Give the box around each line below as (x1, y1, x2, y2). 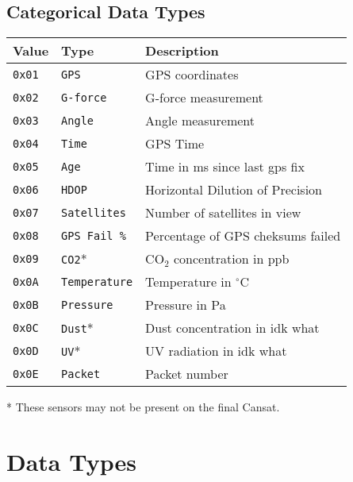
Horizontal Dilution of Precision (145, 180, 322, 199)
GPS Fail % (61, 229, 126, 242)
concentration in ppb (173, 249, 290, 268)
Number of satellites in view (145, 203, 301, 222)
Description (145, 41, 219, 60)
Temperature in (145, 272, 232, 291)
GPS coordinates (145, 65, 239, 84)
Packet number (145, 364, 228, 384)
